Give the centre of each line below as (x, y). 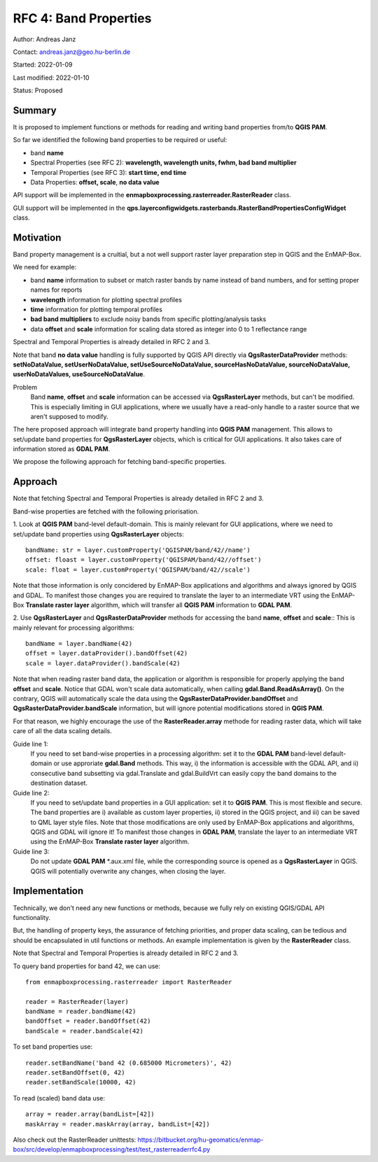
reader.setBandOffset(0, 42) (75, 1073)
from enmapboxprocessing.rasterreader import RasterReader (129, 982)
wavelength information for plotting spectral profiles (106, 299)
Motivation (37, 238)
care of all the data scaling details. (62, 731)
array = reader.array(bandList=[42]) (90, 1114)
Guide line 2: (31, 793)
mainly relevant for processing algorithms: (74, 628)
